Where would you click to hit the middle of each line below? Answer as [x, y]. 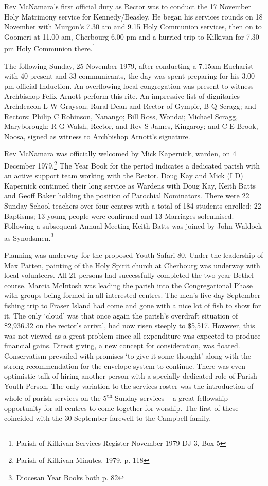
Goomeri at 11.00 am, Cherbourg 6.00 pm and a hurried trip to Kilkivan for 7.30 [132, 36]
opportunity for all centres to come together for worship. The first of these [121, 408]
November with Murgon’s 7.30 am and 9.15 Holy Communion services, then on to [133, 26]
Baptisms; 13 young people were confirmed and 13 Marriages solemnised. [119, 216]
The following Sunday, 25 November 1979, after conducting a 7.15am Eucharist [129, 66]
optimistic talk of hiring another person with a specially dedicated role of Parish [131, 376]
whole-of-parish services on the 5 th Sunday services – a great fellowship [116, 397]
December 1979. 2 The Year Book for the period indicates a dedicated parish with [132, 164]
